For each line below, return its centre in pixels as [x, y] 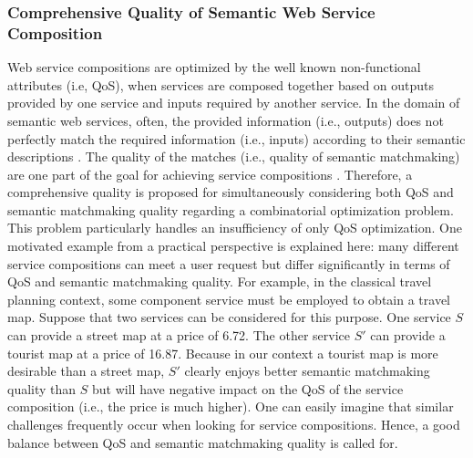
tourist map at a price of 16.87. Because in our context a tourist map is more [223, 353]
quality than [42, 388]
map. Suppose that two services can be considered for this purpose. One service [229, 317]
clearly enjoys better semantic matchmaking [307, 371]
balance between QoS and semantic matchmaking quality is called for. [203, 442]
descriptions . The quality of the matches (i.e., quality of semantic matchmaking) [234, 156]
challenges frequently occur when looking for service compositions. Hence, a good [234, 425]
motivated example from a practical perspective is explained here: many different [233, 246]
